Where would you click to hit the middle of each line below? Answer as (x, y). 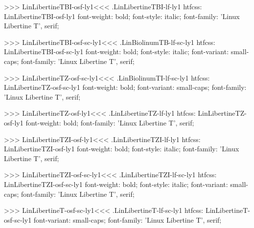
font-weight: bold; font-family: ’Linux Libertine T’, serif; (110, 122)
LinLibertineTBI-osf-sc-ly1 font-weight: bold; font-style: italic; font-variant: (116, 52)
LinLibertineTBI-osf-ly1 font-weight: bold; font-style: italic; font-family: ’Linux (122, 16)
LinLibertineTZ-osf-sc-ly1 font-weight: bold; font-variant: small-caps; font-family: (125, 87)
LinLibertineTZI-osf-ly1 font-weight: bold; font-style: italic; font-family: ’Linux (122, 149)
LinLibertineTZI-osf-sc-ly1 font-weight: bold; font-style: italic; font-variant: (116, 184)
